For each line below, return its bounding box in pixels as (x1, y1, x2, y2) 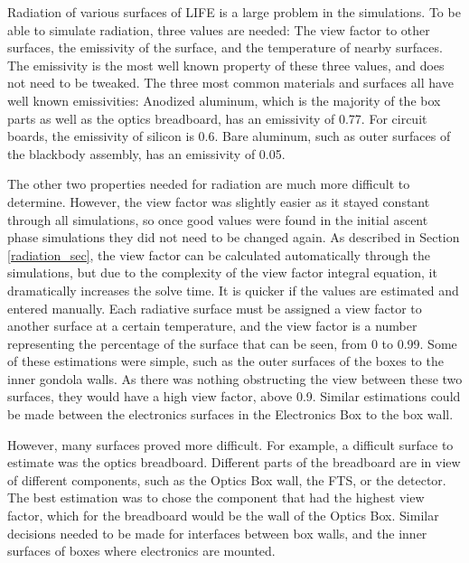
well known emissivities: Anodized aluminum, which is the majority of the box (7, 90, 441, 109)
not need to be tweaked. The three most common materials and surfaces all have (7, 73, 454, 92)
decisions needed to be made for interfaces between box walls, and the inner (7, 523, 427, 542)
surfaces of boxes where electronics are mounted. (7, 541, 276, 560)
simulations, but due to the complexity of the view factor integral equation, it (7, 263, 437, 282)
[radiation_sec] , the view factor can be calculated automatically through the (7, 245, 431, 264)
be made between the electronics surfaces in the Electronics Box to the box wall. (7, 405, 454, 424)
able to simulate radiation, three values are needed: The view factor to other (7, 20, 430, 39)
